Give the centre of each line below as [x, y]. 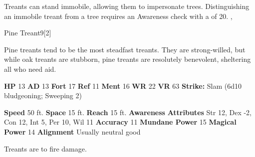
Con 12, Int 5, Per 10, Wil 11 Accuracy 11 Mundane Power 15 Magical [120, 122]
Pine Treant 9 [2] [28, 33]
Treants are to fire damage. [45, 148]
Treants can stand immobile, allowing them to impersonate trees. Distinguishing [127, 6]
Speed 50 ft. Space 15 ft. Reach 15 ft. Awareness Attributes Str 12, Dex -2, [128, 112]
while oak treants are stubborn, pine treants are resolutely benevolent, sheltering [127, 59]
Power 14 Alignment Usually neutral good [72, 131]
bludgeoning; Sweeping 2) [43, 95]
